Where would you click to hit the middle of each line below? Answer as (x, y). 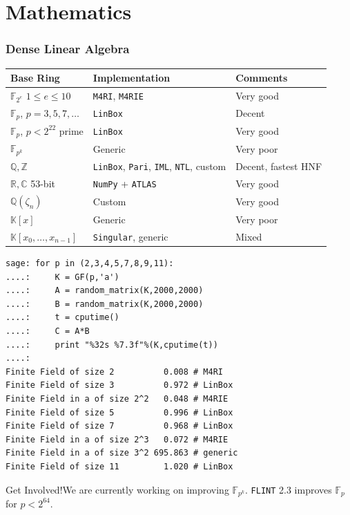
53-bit (43, 183)
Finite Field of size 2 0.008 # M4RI (114, 372)
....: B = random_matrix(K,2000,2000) (105, 304)
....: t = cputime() (62, 318)
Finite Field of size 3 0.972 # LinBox (119, 385)
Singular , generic (130, 236)
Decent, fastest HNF (279, 166)
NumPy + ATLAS (125, 183)
